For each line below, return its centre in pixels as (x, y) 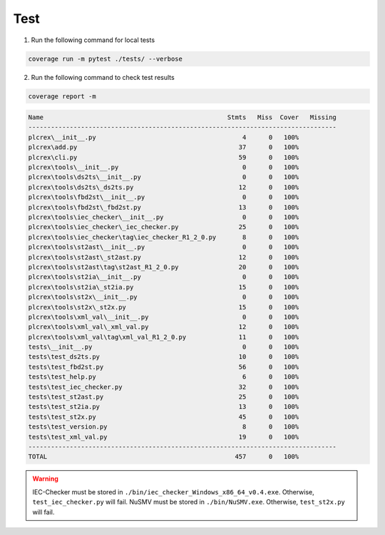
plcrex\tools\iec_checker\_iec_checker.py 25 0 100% (164, 227)
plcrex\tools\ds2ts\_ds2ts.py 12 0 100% (164, 187)
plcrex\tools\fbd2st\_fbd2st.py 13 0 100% (164, 207)
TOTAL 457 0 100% (164, 457)
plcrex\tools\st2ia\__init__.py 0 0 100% (164, 277)
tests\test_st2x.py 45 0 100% (164, 417)
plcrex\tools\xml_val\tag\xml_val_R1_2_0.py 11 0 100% (164, 337)
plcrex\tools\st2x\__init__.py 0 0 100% (164, 297)
